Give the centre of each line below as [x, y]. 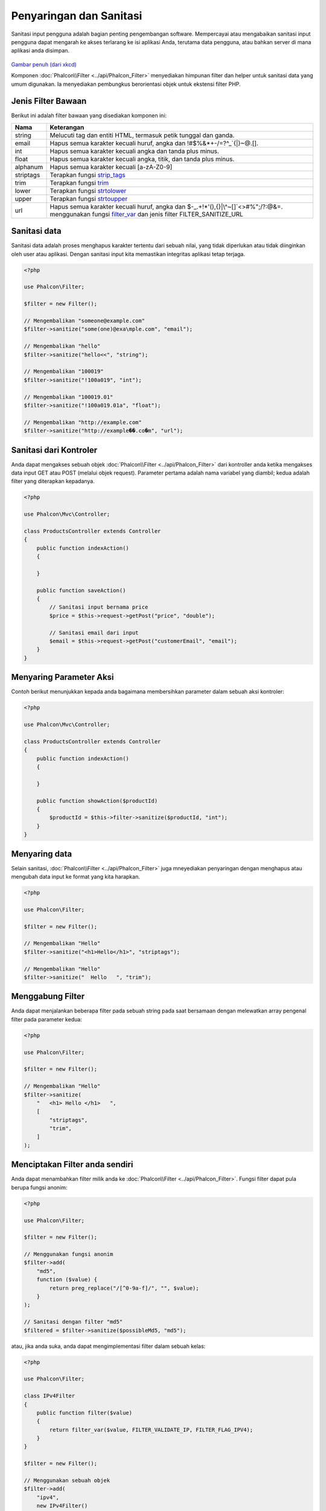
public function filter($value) [85, 1412]
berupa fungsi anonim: [39, 1187]
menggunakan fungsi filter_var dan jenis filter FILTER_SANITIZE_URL [147, 214]
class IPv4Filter [50, 1396]
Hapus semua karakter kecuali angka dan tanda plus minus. [135, 151]
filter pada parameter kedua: [47, 1019]
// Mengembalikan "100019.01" [69, 397]
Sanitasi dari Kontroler [54, 450]
